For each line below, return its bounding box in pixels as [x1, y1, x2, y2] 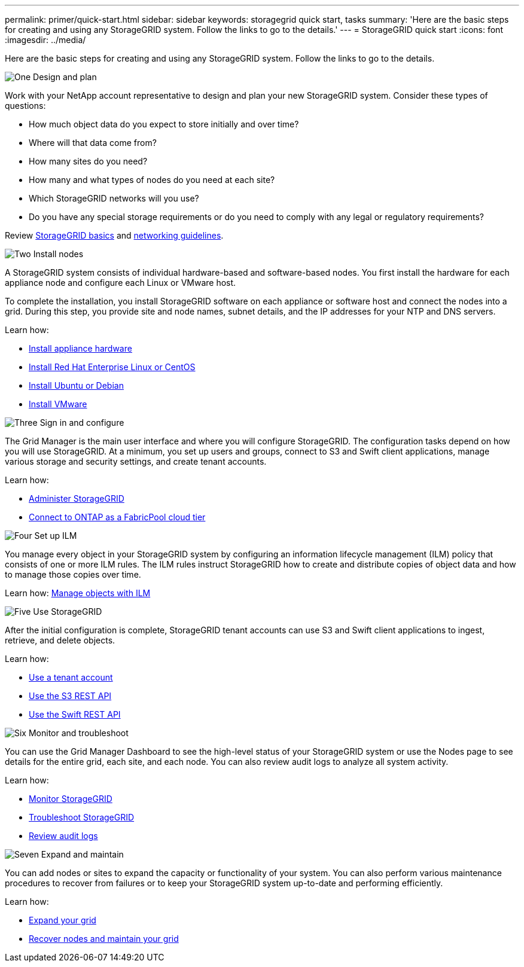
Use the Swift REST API [29, 709, 121, 719]
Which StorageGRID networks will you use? [29, 193, 199, 203]
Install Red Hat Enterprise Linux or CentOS [29, 362, 196, 372]
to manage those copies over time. [5, 569, 141, 579]
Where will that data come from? [29, 138, 157, 148]
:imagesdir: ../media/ [5, 35, 86, 45]
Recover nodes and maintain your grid [29, 934, 179, 944]
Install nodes [33, 249, 84, 259]
